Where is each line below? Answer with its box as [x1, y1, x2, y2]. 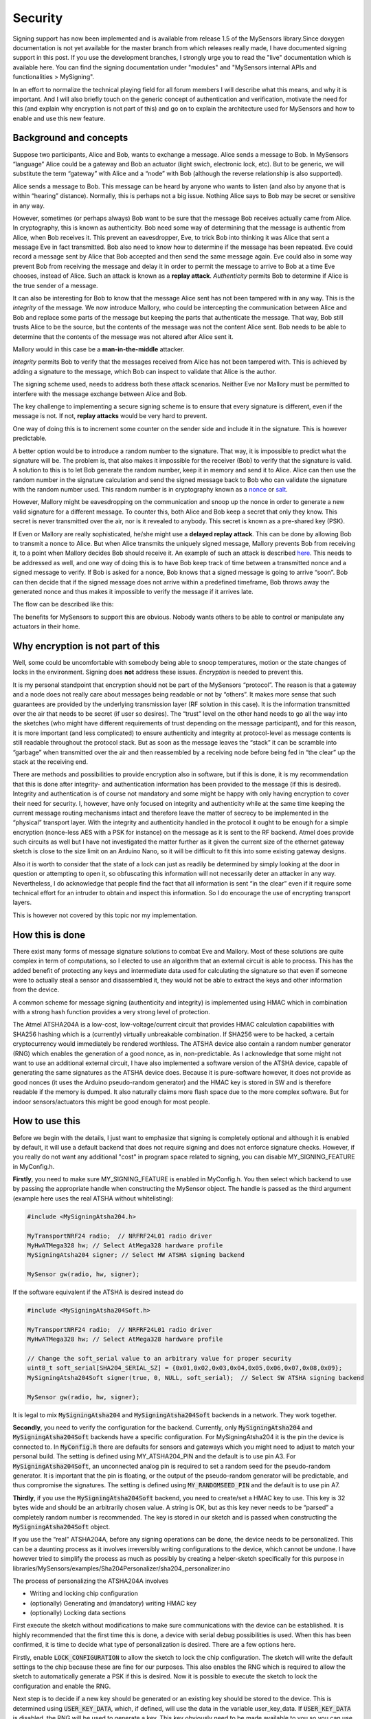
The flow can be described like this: [12, 600, 114, 609]
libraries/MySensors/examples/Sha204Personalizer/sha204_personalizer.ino [12, 1564, 230, 1573]
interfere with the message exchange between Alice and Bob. [12, 389, 188, 398]
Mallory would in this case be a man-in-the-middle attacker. [12, 345, 185, 353]
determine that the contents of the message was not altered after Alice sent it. [12, 332, 234, 340]
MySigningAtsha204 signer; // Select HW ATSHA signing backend [27, 1251, 245, 1259]
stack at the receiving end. [12, 757, 89, 766]
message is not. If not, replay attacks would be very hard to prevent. [12, 412, 207, 420]
